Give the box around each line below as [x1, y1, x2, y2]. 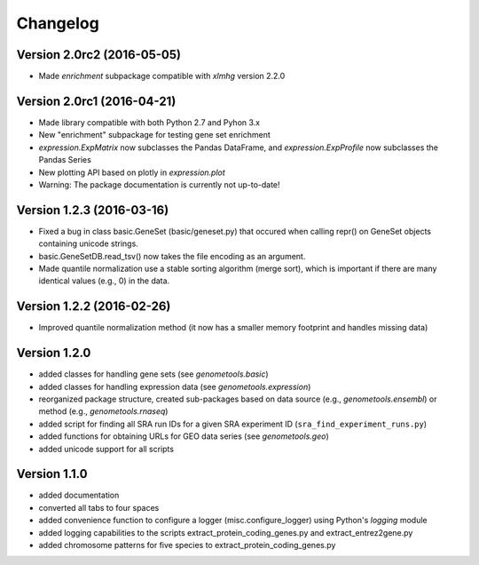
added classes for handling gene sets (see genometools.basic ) [38, 369, 270, 379]
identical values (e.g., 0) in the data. [38, 275, 170, 286]
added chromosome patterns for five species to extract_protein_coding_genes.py [38, 540, 336, 551]
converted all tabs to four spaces [38, 502, 160, 513]
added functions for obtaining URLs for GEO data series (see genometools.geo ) [38, 431, 329, 442]
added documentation [38, 489, 120, 501]
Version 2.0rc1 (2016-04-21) [16, 93, 177, 108]
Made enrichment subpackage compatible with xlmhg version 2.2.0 [38, 71, 286, 82]
